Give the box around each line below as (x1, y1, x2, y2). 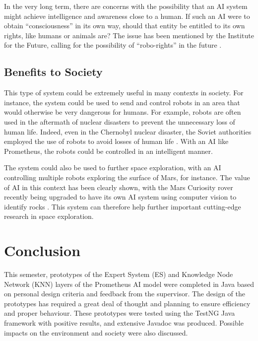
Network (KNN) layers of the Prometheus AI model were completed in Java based (4, 278, 254, 289)
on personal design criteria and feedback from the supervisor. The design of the (4, 288, 245, 299)
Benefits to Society (4, 64, 103, 79)
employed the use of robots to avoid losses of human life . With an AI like (4, 136, 229, 146)
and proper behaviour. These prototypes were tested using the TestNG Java (4, 308, 235, 318)
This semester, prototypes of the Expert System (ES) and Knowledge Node (4, 269, 233, 279)
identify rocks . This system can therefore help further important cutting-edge (4, 201, 241, 211)
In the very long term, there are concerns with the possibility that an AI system (4, 1, 248, 11)
